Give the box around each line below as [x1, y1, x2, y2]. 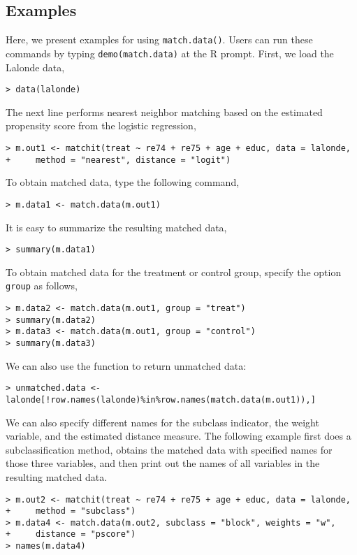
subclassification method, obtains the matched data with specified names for [6, 442, 333, 456]
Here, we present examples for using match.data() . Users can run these [6, 32, 313, 47]
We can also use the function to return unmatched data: [6, 358, 247, 373]
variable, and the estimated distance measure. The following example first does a [6, 428, 351, 443]
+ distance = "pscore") [6, 529, 136, 540]
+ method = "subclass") [6, 506, 136, 517]
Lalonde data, [6, 59, 65, 74]
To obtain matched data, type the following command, [6, 175, 240, 189]
